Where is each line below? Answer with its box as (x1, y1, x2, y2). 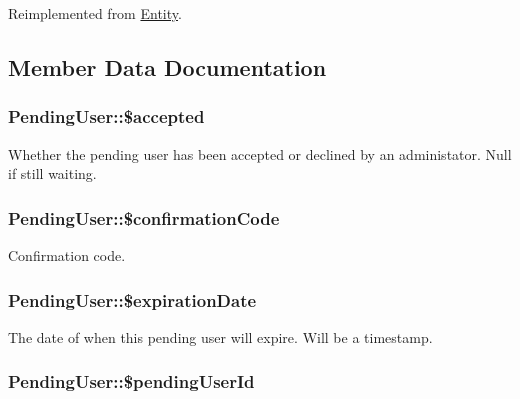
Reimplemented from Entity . (8, 3, 182, 23)
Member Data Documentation (8, 51, 327, 82)
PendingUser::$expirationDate (8, 287, 257, 312)
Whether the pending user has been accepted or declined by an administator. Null (8, 143, 512, 164)
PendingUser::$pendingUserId (8, 369, 255, 394)
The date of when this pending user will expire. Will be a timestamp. (8, 326, 433, 347)
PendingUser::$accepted (8, 104, 205, 129)
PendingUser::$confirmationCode (8, 205, 280, 230)
